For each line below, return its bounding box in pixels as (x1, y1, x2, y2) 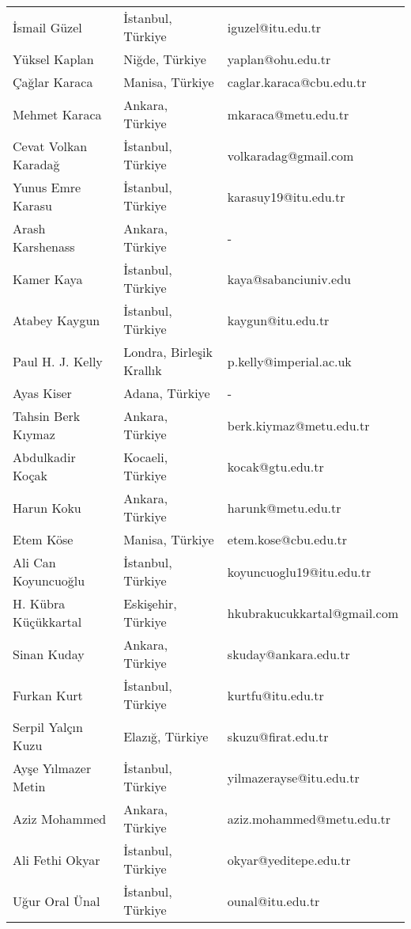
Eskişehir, (123, 594, 177, 612)
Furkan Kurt (13, 685, 83, 704)
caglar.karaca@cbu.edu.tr (227, 73, 367, 91)
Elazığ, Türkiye (123, 726, 209, 745)
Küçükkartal (13, 612, 82, 631)
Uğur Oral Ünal (13, 891, 100, 910)
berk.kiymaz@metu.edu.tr (227, 415, 370, 434)
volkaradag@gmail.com (227, 146, 354, 165)
